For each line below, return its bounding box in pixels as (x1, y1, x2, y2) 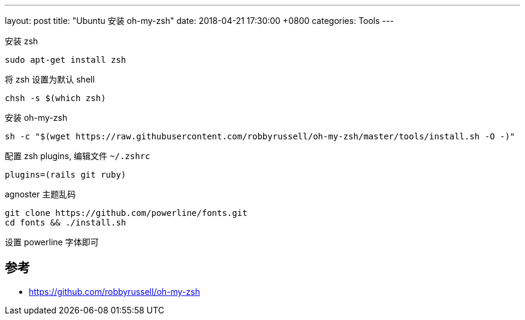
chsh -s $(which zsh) (5, 93, 106, 103)
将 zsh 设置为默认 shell (5, 74, 95, 84)
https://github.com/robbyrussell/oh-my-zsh (29, 286, 200, 297)
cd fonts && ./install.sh (5, 218, 126, 227)
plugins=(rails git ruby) (5, 170, 126, 179)
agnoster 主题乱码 (5, 189, 76, 199)
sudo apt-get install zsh (5, 55, 126, 65)
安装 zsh (5, 36, 38, 46)
